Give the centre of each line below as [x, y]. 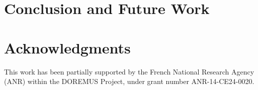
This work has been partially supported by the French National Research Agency [129, 71]
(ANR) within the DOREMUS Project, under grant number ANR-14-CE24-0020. [129, 81]
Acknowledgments [67, 47]
